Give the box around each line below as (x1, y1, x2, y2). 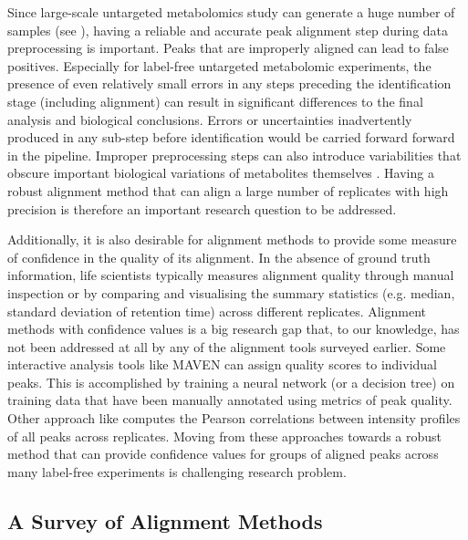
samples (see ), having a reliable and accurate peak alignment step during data (7, 20, 449, 39)
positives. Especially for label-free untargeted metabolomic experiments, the (7, 56, 432, 75)
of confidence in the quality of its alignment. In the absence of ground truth (7, 247, 431, 266)
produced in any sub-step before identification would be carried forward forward (7, 128, 455, 147)
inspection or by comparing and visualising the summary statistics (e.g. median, (7, 283, 455, 302)
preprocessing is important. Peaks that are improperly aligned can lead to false (7, 38, 449, 57)
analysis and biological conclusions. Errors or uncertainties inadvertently (7, 109, 412, 129)
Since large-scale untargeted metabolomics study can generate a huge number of (7, 3, 455, 21)
